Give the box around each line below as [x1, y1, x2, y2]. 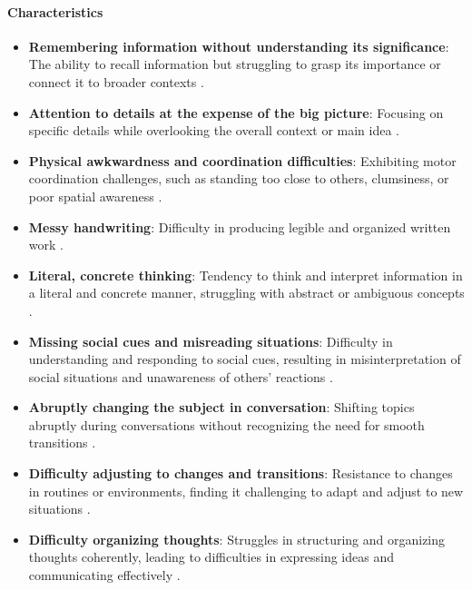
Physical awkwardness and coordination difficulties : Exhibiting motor [28, 151, 457, 170]
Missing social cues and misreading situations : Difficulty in [28, 331, 393, 350]
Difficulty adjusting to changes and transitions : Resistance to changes [28, 464, 453, 483]
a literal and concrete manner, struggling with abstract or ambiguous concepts [28, 283, 465, 302]
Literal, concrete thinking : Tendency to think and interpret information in [28, 265, 463, 284]
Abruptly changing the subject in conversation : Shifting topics [28, 398, 415, 417]
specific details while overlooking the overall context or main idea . [28, 121, 400, 140]
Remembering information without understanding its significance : [28, 36, 449, 55]
